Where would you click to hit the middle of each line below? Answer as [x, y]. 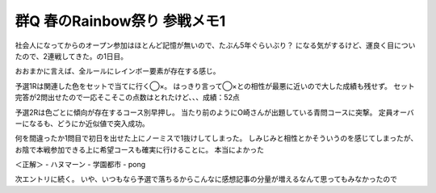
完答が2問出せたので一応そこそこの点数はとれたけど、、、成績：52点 [127, 98]
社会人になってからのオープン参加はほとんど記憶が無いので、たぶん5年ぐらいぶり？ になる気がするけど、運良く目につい [215, 45]
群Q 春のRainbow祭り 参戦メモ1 [120, 21]
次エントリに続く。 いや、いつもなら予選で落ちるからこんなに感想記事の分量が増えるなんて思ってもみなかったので [206, 179]
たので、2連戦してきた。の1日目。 [71, 56]
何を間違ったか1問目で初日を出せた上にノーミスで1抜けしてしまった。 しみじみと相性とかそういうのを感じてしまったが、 [216, 138]
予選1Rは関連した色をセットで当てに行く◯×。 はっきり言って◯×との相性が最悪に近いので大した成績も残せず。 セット [215, 86]
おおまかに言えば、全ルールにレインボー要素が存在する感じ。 [117, 71]
